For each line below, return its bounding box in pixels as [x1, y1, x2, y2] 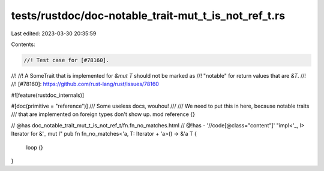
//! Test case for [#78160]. [23, 57, 110, 63]
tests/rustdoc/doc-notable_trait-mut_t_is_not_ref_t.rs [11, 9, 285, 22]
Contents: [11, 41, 35, 48]
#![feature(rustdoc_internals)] [11, 91, 85, 99]
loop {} [26, 143, 43, 151]
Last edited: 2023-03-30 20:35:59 [11, 30, 97, 37]
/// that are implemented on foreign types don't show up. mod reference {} [11, 111, 195, 118]
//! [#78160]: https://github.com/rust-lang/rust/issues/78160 [11, 81, 159, 88]
